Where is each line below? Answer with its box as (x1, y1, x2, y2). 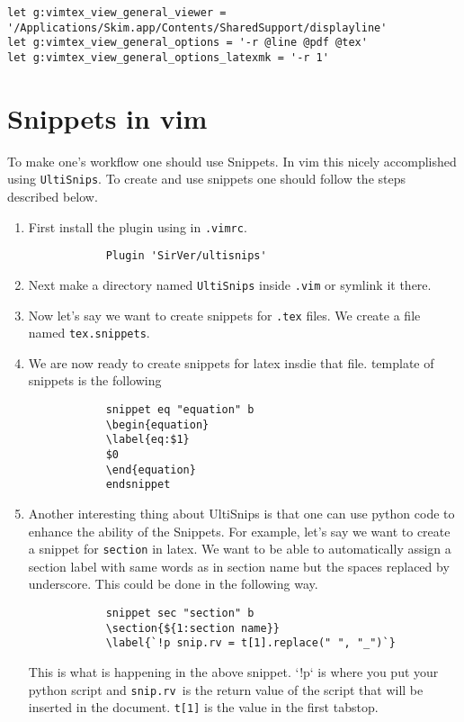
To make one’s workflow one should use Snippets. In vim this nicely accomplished (7, 151, 457, 170)
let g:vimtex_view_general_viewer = (7, 6, 227, 19)
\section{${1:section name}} (105, 621, 280, 635)
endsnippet (105, 478, 171, 492)
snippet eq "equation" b (105, 403, 254, 417)
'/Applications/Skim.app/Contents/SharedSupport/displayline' (7, 21, 388, 34)
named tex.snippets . (28, 323, 150, 342)
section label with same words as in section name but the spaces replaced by (28, 556, 450, 575)
